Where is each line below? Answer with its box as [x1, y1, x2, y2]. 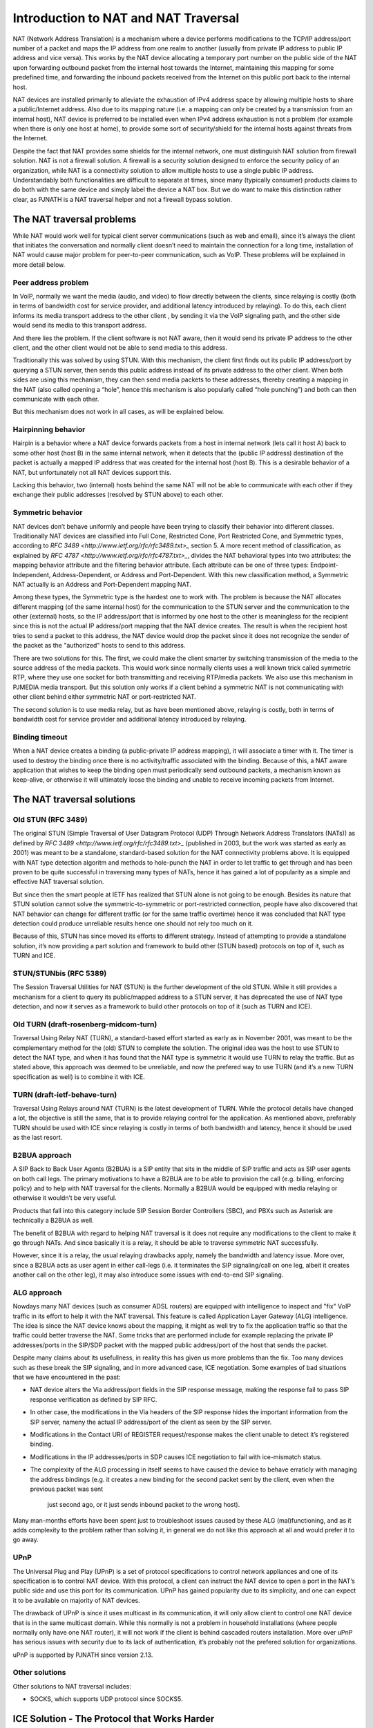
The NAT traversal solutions [12, 793, 136, 805]
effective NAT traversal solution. [12, 878, 104, 886]
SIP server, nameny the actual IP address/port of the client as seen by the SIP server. [30, 1418, 272, 1426]
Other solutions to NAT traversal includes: [12, 1682, 131, 1690]
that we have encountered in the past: [12, 1373, 121, 1381]
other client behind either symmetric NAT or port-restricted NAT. [12, 693, 197, 701]
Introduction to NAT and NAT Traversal [12, 10, 240, 26]
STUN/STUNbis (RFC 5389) [12, 968, 107, 978]
